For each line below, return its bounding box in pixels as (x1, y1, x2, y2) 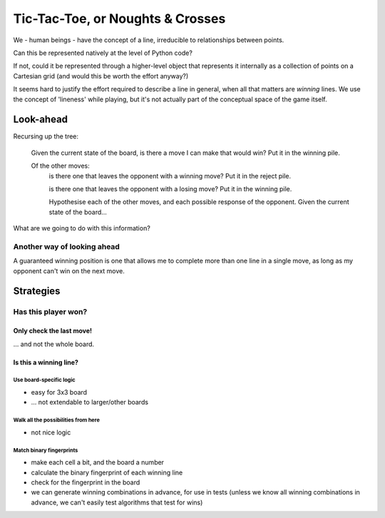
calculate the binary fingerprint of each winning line (31, 468, 183, 477)
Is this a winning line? (13, 357, 78, 367)
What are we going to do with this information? (13, 224, 151, 233)
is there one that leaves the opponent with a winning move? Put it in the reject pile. (48, 171, 292, 180)
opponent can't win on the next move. (13, 266, 125, 275)
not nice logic (31, 428, 71, 437)
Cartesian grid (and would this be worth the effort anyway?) (13, 71, 189, 80)
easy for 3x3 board (31, 388, 88, 397)
